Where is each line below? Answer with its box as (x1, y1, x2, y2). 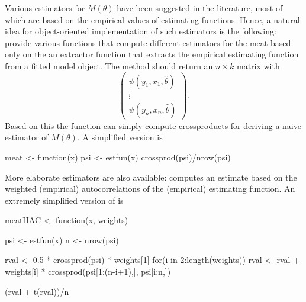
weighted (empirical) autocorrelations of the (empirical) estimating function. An (5, 182, 295, 195)
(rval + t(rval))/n (5, 285, 69, 297)
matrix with (236, 59, 280, 72)
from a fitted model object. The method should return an (5, 59, 213, 72)
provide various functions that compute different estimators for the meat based (5, 36, 291, 49)
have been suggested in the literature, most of (117, 2, 283, 14)
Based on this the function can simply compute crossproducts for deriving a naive (5, 119, 301, 131)
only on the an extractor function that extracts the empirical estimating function (5, 48, 299, 60)
